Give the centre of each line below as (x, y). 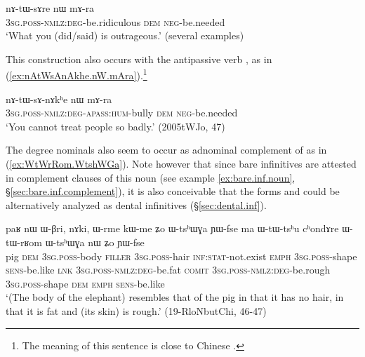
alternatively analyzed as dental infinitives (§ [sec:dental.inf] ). (136, 204)
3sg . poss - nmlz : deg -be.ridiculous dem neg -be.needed (115, 21)
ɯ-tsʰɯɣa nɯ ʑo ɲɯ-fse (95, 242)
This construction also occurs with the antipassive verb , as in (139, 59)
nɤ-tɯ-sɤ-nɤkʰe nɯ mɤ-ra (59, 99)
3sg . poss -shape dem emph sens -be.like (85, 283)
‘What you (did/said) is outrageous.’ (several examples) (125, 35)
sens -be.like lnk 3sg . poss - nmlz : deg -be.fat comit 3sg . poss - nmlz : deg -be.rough (168, 270)
